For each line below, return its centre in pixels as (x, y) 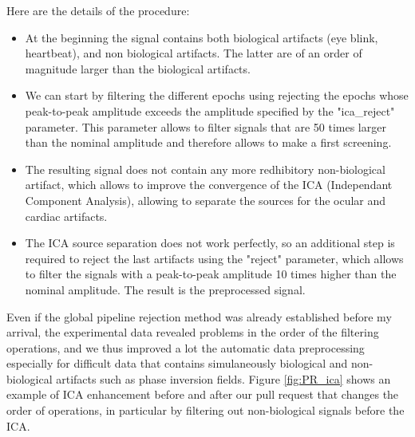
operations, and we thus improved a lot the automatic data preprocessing (186, 347)
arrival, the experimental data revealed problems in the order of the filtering (193, 332)
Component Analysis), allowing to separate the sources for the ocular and (206, 200)
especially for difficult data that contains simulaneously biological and (177, 363)
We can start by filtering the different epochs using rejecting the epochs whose (217, 95)
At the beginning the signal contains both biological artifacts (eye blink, (202, 37)
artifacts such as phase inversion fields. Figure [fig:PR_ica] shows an (223, 378)
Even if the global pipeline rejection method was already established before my (199, 316)
